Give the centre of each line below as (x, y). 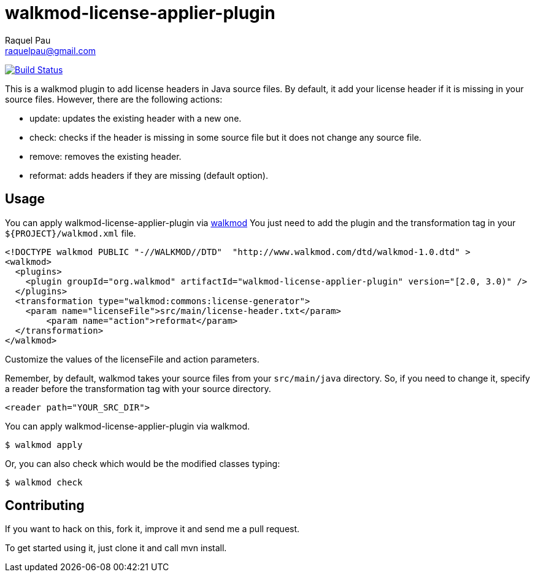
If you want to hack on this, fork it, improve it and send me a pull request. (152, 529)
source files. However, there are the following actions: (114, 99)
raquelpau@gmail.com (51, 50)
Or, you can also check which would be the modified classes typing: (143, 463)
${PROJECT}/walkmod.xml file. (71, 233)
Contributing (45, 506)
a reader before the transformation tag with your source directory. (138, 388)
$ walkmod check (44, 482)
